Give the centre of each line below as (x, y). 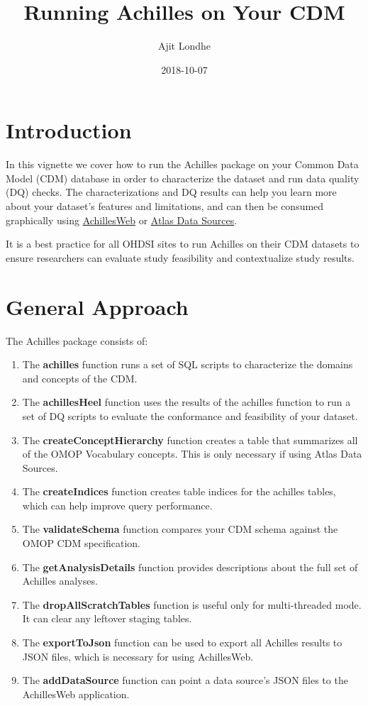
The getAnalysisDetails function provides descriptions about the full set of (190, 567)
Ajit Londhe (184, 46)
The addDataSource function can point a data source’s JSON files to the (185, 680)
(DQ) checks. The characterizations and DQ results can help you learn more (171, 192)
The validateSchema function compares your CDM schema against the (180, 529)
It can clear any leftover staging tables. (107, 618)
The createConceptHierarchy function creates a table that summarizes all (190, 440)
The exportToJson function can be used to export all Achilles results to (182, 642)
